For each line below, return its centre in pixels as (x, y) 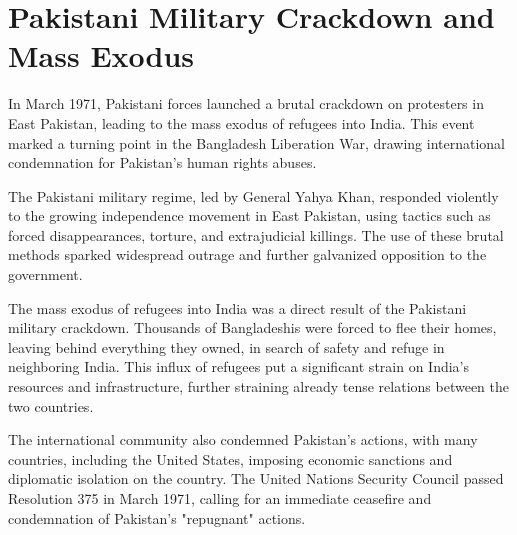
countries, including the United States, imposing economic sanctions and (230, 458)
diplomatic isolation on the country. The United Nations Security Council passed (256, 478)
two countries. (51, 405)
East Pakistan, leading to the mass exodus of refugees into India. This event (241, 122)
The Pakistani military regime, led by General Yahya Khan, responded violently (253, 195)
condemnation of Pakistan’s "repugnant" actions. (157, 517)
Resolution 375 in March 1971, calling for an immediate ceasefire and (220, 498)
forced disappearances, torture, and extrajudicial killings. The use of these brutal (256, 234)
